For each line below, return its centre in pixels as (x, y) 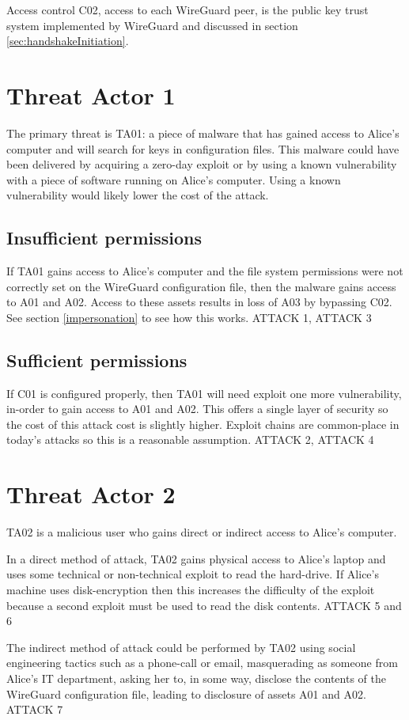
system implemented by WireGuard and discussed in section (152, 25)
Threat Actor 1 (91, 95)
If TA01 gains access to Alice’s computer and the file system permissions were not (205, 271)
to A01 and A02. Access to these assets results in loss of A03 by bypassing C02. (199, 302)
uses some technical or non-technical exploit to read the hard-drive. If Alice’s (193, 574)
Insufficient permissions (104, 238)
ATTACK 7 (35, 709)
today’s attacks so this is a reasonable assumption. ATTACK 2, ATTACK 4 (190, 440)
